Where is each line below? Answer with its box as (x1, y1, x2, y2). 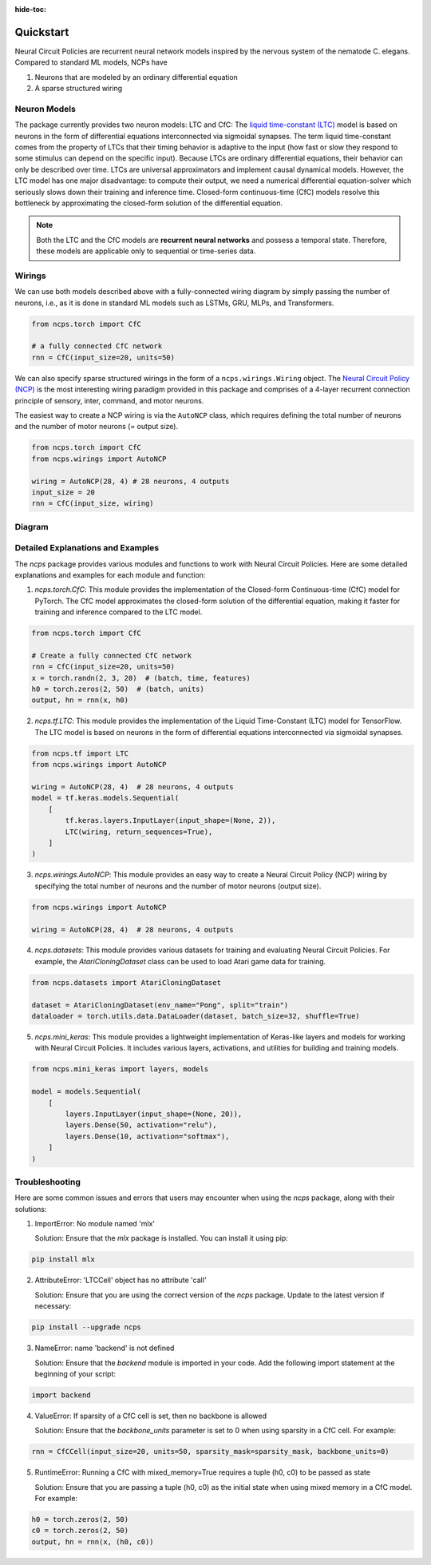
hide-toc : (14, 5, 47, 14)
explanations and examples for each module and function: (14, 570, 206, 579)
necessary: (34, 1301, 72, 1311)
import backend (31, 1390, 91, 1400)
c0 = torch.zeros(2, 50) (31, 1526, 129, 1535)
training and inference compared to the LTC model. (34, 607, 203, 617)
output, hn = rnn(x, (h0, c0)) (31, 1537, 155, 1546)
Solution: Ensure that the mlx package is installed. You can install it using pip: (34, 1233, 288, 1243)
